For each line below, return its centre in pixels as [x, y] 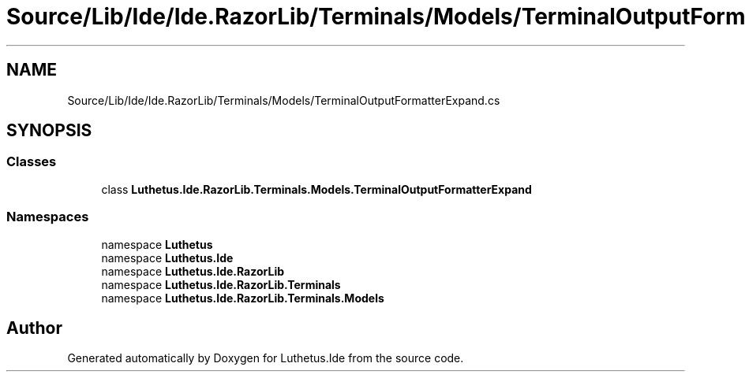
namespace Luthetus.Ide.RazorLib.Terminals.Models [243, 298]
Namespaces [48, 217]
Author [34, 328]
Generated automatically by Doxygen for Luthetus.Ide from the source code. [266, 358]
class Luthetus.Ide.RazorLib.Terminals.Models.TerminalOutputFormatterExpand [316, 189]
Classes [32, 162]
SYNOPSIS [49, 131]
